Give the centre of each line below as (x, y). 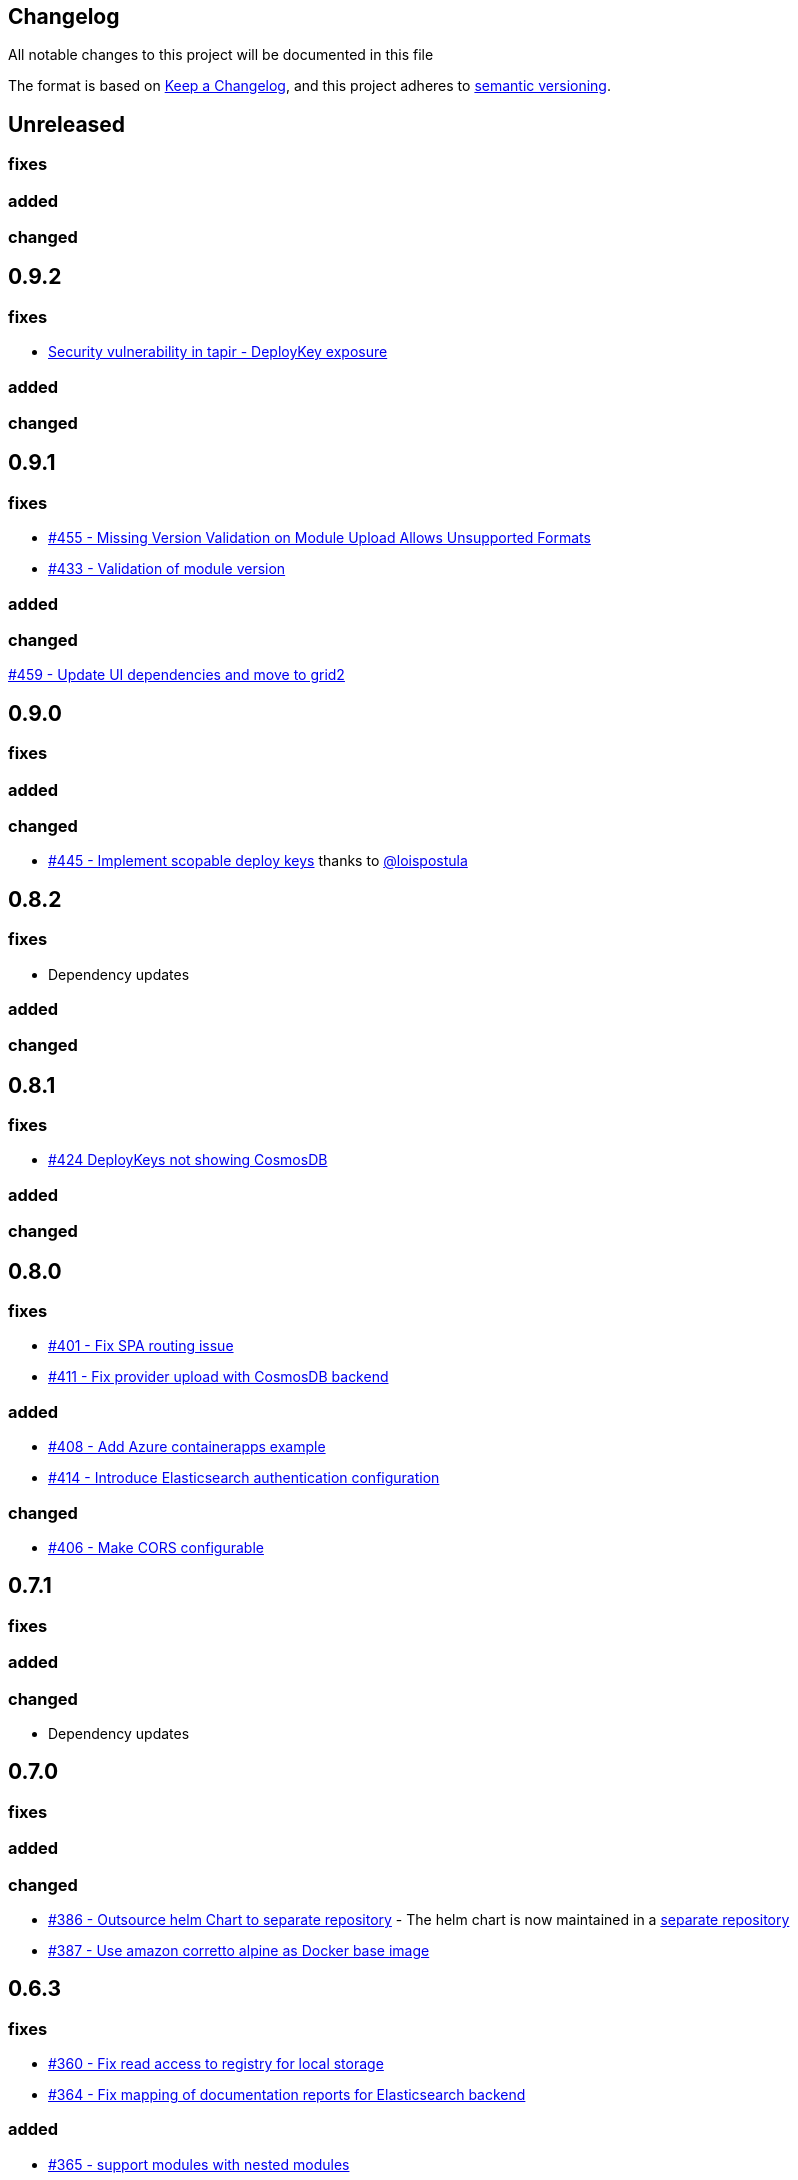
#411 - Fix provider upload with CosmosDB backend (218, 1377)
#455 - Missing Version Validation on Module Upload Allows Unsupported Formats (319, 538)
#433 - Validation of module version (167, 569)
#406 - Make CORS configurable (156, 1547)
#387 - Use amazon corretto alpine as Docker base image (239, 1950)
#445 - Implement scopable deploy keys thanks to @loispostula (258, 861)
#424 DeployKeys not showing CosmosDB (188, 1160)
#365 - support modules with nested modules (199, 2164)
